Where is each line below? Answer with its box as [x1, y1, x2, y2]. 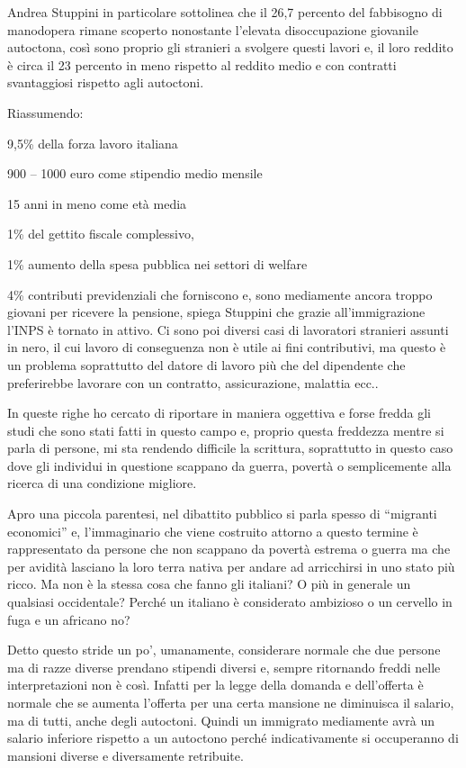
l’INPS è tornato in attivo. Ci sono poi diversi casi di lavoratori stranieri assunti [7, 320, 449, 339]
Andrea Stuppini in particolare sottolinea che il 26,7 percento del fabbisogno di [7, 3, 443, 21]
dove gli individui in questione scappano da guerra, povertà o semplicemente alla [7, 456, 452, 474]
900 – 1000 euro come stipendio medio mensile [7, 164, 263, 183]
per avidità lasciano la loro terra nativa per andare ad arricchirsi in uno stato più [7, 556, 455, 575]
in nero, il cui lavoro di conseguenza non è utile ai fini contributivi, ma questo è [7, 338, 446, 357]
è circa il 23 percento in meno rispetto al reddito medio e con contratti [7, 55, 397, 74]
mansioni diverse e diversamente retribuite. [7, 745, 244, 764]
